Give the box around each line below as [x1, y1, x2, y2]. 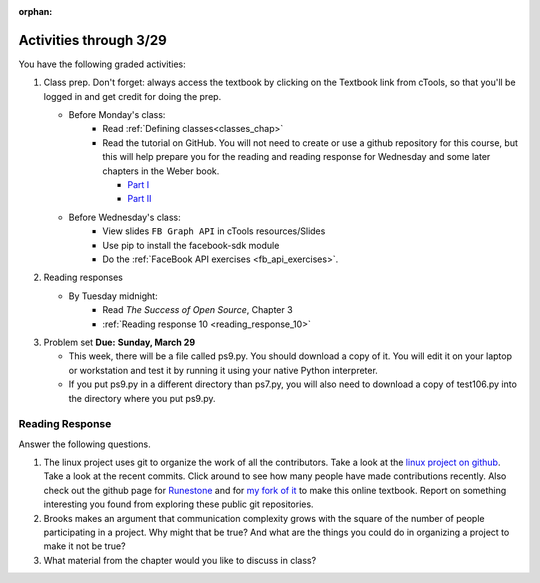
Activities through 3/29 [18, 31, 167, 49]
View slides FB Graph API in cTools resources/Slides [102, 225, 326, 237]
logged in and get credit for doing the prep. [43, 90, 222, 102]
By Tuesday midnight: [68, 290, 159, 302]
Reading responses [43, 271, 124, 284]
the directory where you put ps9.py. [68, 392, 216, 404]
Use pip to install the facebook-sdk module [102, 239, 280, 251]
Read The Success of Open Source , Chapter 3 [102, 304, 294, 316]
